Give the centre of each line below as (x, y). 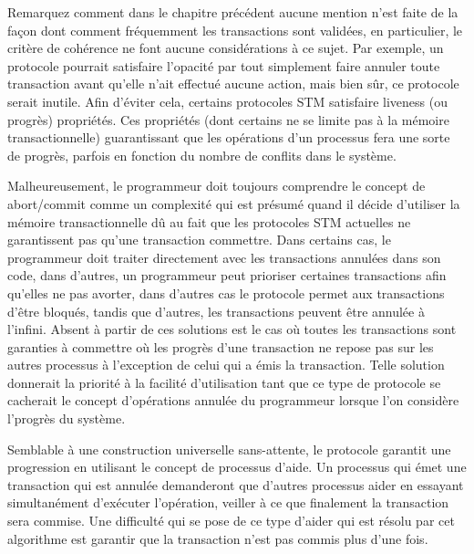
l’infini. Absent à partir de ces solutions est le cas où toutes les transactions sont (232, 329)
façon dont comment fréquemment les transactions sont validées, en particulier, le (235, 30)
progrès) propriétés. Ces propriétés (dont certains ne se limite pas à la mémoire (228, 119)
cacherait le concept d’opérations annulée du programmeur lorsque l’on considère (233, 400)
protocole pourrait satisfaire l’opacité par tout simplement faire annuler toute (224, 65)
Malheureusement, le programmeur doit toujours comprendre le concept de (216, 186)
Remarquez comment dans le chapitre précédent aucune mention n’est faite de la (233, 12)
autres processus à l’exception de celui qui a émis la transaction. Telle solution (226, 365)
